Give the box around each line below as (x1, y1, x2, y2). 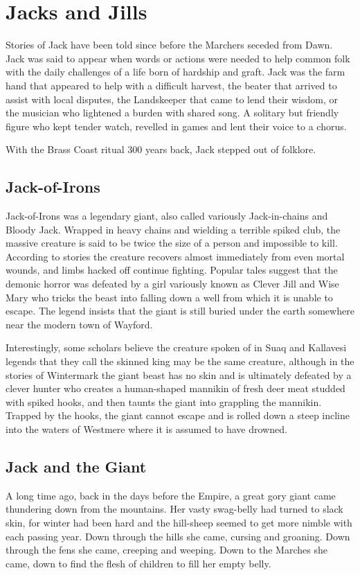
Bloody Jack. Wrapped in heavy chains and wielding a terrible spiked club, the (6, 222, 341, 236)
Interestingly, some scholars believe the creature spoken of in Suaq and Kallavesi (6, 340, 347, 355)
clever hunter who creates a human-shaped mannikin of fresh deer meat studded (6, 381, 345, 396)
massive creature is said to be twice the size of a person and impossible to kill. (6, 236, 338, 250)
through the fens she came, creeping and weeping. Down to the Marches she (6, 542, 327, 557)
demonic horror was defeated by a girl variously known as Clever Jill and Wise (6, 276, 339, 291)
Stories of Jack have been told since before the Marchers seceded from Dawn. (6, 37, 333, 52)
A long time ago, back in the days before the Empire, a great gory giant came (6, 488, 336, 502)
